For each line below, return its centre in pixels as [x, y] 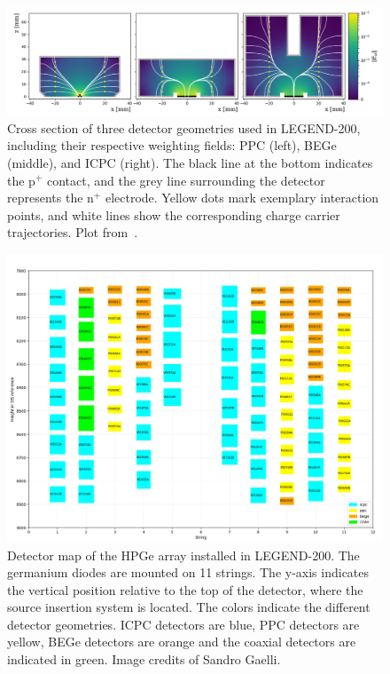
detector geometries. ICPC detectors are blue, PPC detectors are [183, 624]
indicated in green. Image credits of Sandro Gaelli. [144, 659]
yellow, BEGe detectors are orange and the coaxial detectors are [182, 642]
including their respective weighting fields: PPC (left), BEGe [172, 145]
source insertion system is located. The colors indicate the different [189, 607]
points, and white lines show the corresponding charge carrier [174, 214]
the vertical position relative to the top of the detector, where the [185, 589]
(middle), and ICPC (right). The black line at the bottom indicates [190, 162]
